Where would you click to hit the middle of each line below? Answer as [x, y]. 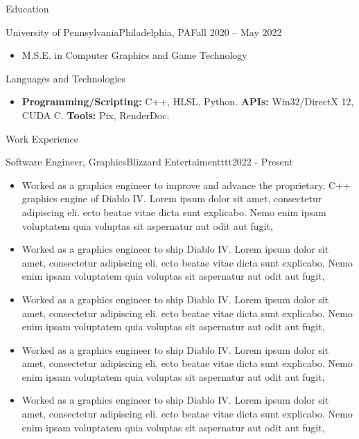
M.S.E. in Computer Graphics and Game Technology [134, 55]
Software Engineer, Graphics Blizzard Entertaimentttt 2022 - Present [149, 162]
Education [27, 8]
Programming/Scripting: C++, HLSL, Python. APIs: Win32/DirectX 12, [188, 101]
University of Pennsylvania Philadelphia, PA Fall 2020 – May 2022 [144, 32]
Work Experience [42, 138]
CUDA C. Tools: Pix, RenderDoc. [96, 115]
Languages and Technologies [66, 78]
